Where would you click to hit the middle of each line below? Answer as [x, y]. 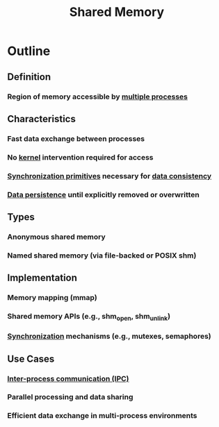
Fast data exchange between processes [76, 138]
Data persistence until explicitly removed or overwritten [103, 194]
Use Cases [31, 359]
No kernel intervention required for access [81, 157]
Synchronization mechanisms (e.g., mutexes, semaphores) [109, 336]
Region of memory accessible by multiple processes [98, 97]
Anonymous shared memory [56, 237]
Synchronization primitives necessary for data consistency [109, 176]
